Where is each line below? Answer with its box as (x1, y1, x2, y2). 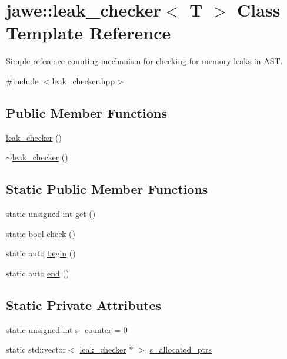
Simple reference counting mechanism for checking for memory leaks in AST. (6, 55, 283, 67)
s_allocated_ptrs (149, 343, 212, 355)
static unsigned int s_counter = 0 (6, 323, 128, 335)
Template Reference (6, 21, 171, 45)
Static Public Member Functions (6, 180, 208, 198)
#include (6, 74, 39, 87)
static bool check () (6, 227, 75, 239)
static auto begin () (6, 247, 76, 259)
